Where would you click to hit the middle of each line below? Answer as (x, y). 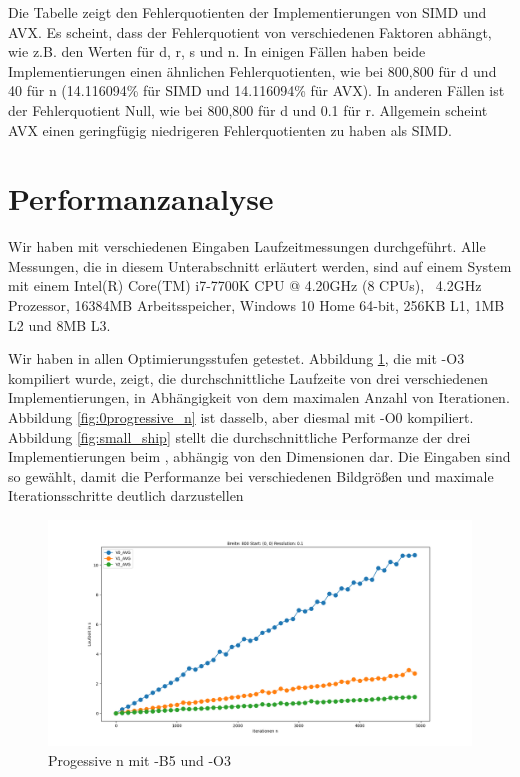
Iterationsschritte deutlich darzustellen (126, 495)
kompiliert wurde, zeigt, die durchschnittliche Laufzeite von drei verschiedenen (248, 377)
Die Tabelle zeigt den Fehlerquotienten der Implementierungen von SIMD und (247, 12)
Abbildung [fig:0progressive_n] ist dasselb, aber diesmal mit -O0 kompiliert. (241, 417)
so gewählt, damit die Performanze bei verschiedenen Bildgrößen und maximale (251, 475)
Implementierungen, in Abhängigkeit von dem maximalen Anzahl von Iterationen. (259, 397)
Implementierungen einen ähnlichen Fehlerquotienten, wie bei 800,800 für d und (252, 70)
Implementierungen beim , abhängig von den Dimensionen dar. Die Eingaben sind (259, 456)
